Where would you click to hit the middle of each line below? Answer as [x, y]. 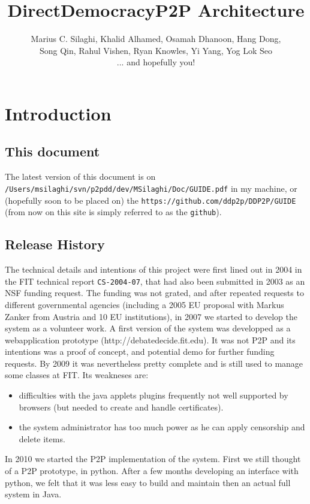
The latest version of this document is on [80, 176]
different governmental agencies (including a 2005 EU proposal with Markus [145, 304]
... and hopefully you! [156, 62]
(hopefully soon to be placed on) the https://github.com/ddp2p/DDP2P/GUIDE [151, 200]
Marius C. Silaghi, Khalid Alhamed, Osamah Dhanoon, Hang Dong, [156, 39]
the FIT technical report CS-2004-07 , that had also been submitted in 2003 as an [155, 281]
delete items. [42, 438]
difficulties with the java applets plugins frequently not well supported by [154, 395]
